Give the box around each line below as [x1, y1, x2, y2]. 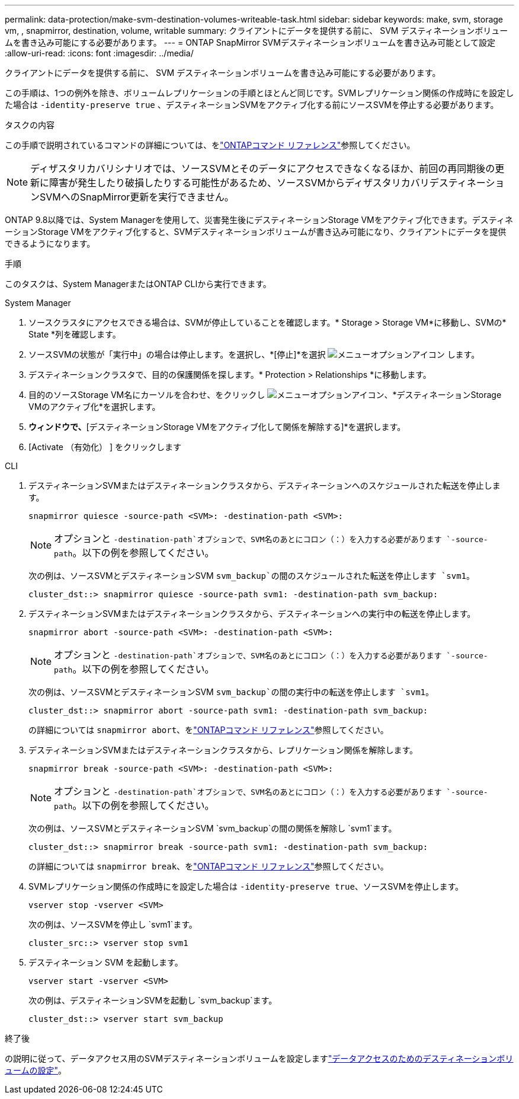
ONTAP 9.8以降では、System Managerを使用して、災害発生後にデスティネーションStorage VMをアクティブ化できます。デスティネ [5, 215, 513, 225]
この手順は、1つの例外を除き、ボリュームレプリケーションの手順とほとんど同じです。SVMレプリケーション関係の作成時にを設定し [5, 88, 514, 98]
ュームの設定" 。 [5, 1065, 67, 1075]
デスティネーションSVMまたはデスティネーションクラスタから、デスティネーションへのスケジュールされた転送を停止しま [28, 480, 501, 490]
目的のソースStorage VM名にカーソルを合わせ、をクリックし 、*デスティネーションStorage [28, 390, 502, 400]
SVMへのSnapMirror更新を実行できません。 [40, 191, 234, 203]
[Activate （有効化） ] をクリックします [28, 442, 181, 452]
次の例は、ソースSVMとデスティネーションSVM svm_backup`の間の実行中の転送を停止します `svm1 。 [28, 687, 434, 697]
